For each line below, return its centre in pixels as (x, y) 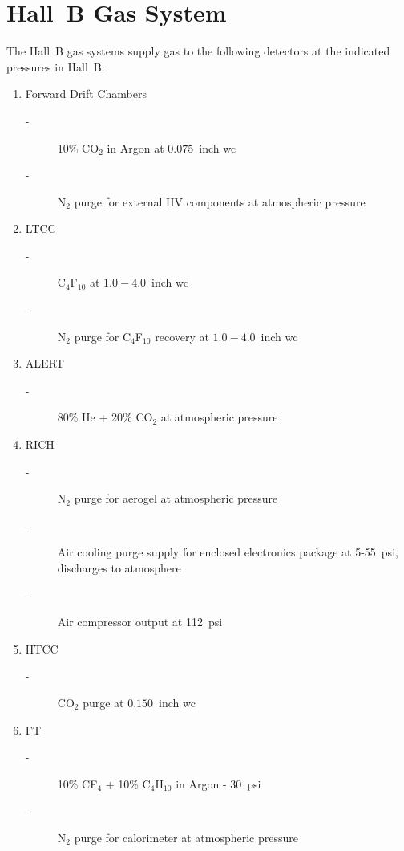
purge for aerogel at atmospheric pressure (176, 498)
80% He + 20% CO (105, 417)
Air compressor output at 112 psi (140, 622)
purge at (103, 702)
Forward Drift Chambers (86, 94)
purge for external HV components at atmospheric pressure (220, 201)
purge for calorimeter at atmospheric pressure (186, 837)
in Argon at (135, 147)
